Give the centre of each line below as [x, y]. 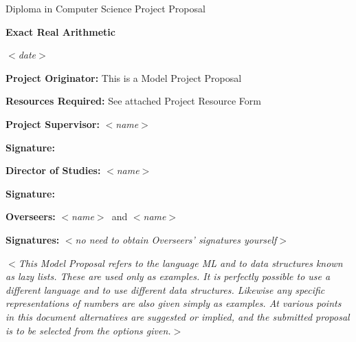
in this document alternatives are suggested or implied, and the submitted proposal [178, 316]
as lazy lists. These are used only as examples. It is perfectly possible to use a [168, 276]
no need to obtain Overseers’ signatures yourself [176, 239]
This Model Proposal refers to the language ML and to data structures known [180, 263]
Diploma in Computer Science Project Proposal [105, 8]
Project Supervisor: [53, 124]
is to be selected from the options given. [88, 330]
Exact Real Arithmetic [60, 31]
